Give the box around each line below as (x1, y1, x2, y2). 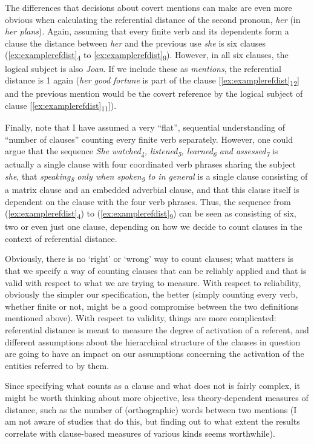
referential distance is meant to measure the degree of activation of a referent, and (5, 324, 309, 336)
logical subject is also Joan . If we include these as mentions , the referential (5, 62, 281, 74)
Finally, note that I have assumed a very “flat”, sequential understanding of (5, 120, 285, 133)
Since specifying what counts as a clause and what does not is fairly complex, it (5, 379, 301, 392)
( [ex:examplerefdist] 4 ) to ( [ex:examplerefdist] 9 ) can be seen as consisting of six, (5, 207, 296, 221)
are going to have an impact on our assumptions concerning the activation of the (5, 347, 304, 360)
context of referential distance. (5, 232, 117, 244)
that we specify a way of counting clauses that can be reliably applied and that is (5, 264, 307, 277)
